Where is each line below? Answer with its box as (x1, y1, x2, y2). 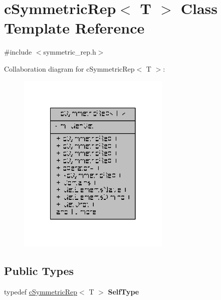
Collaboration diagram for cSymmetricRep (4, 63, 135, 74)
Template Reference (4, 18, 145, 38)
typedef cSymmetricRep (4, 286, 78, 296)
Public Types (4, 262, 74, 278)
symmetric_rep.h (43, 47, 96, 57)
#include (4, 47, 32, 57)
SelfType (108, 286, 139, 296)
